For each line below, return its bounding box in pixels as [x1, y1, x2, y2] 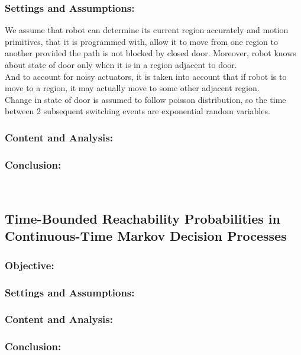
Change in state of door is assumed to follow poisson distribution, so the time [5, 93, 286, 105]
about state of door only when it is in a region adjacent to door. [5, 59, 237, 70]
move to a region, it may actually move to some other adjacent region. [5, 82, 260, 94]
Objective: [5, 257, 54, 272]
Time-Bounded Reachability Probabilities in [5, 209, 280, 228]
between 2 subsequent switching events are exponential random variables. [5, 105, 270, 117]
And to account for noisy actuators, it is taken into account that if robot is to [5, 70, 287, 82]
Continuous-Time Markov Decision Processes [5, 227, 287, 245]
